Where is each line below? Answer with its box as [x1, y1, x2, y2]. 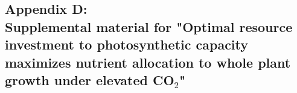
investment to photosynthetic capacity [5, 35, 249, 54]
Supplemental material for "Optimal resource [5, 17, 293, 36]
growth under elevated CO [5, 70, 174, 89]
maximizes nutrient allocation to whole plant [5, 53, 291, 71]
